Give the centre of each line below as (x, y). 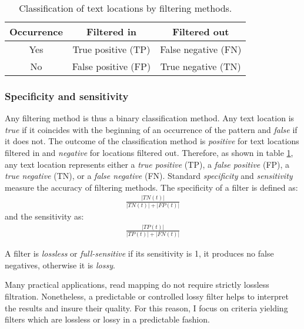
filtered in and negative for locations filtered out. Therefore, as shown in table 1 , (149, 152)
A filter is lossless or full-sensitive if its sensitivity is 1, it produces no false (139, 253)
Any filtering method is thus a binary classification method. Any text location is (150, 118)
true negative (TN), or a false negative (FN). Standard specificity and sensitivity (149, 176)
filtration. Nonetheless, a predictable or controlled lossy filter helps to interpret (147, 296)
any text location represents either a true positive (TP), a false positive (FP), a (147, 164)
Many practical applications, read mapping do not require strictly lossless (137, 285)
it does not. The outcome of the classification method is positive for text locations (152, 141)
